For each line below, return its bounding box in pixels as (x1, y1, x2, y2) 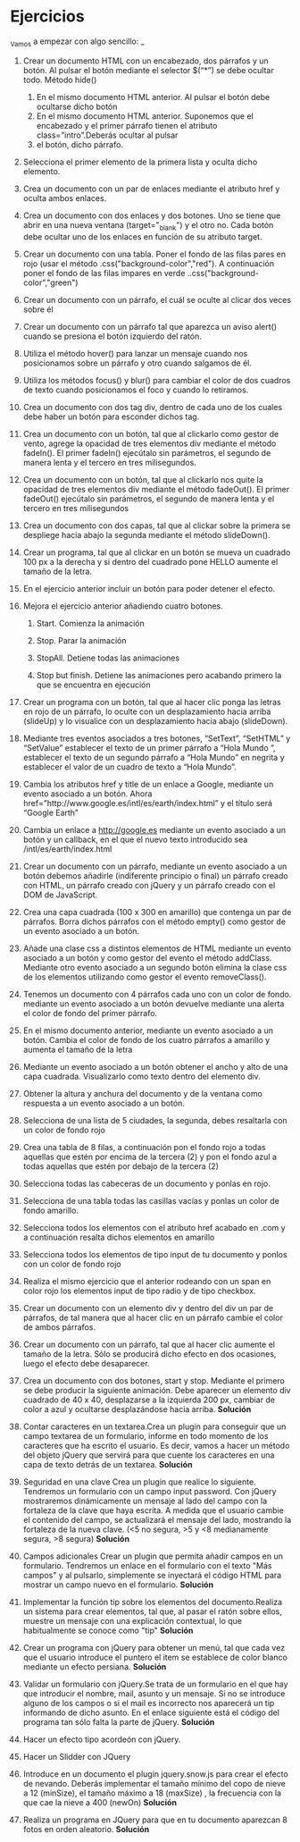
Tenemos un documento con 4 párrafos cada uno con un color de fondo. (22, 988, 292, 999)
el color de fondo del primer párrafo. (22, 1007, 158, 1018)
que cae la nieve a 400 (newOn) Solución (22, 1796, 178, 1807)
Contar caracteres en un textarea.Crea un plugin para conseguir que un (22, 1421, 287, 1432)
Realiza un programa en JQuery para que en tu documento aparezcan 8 (22, 1814, 288, 1825)
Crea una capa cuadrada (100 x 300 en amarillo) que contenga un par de (22, 906, 292, 917)
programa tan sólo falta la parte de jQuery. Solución (22, 1716, 215, 1727)
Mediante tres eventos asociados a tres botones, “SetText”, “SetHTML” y (22, 733, 291, 744)
